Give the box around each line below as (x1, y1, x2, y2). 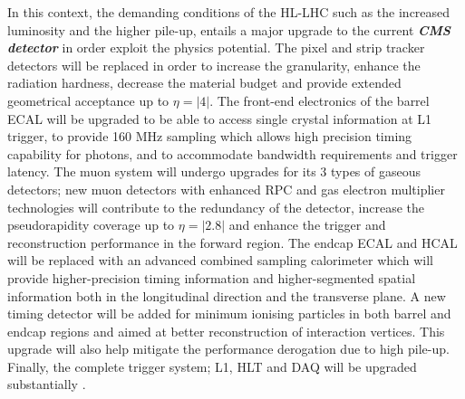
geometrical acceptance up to (7, 90, 170, 109)
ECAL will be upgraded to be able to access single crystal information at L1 (7, 109, 432, 128)
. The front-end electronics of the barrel (209, 90, 430, 109)
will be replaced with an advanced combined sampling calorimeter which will (7, 251, 433, 270)
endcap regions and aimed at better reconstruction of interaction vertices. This (7, 321, 445, 340)
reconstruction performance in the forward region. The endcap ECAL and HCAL (7, 233, 458, 252)
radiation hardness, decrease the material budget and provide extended (7, 73, 402, 92)
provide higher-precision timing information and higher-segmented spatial (7, 268, 416, 287)
